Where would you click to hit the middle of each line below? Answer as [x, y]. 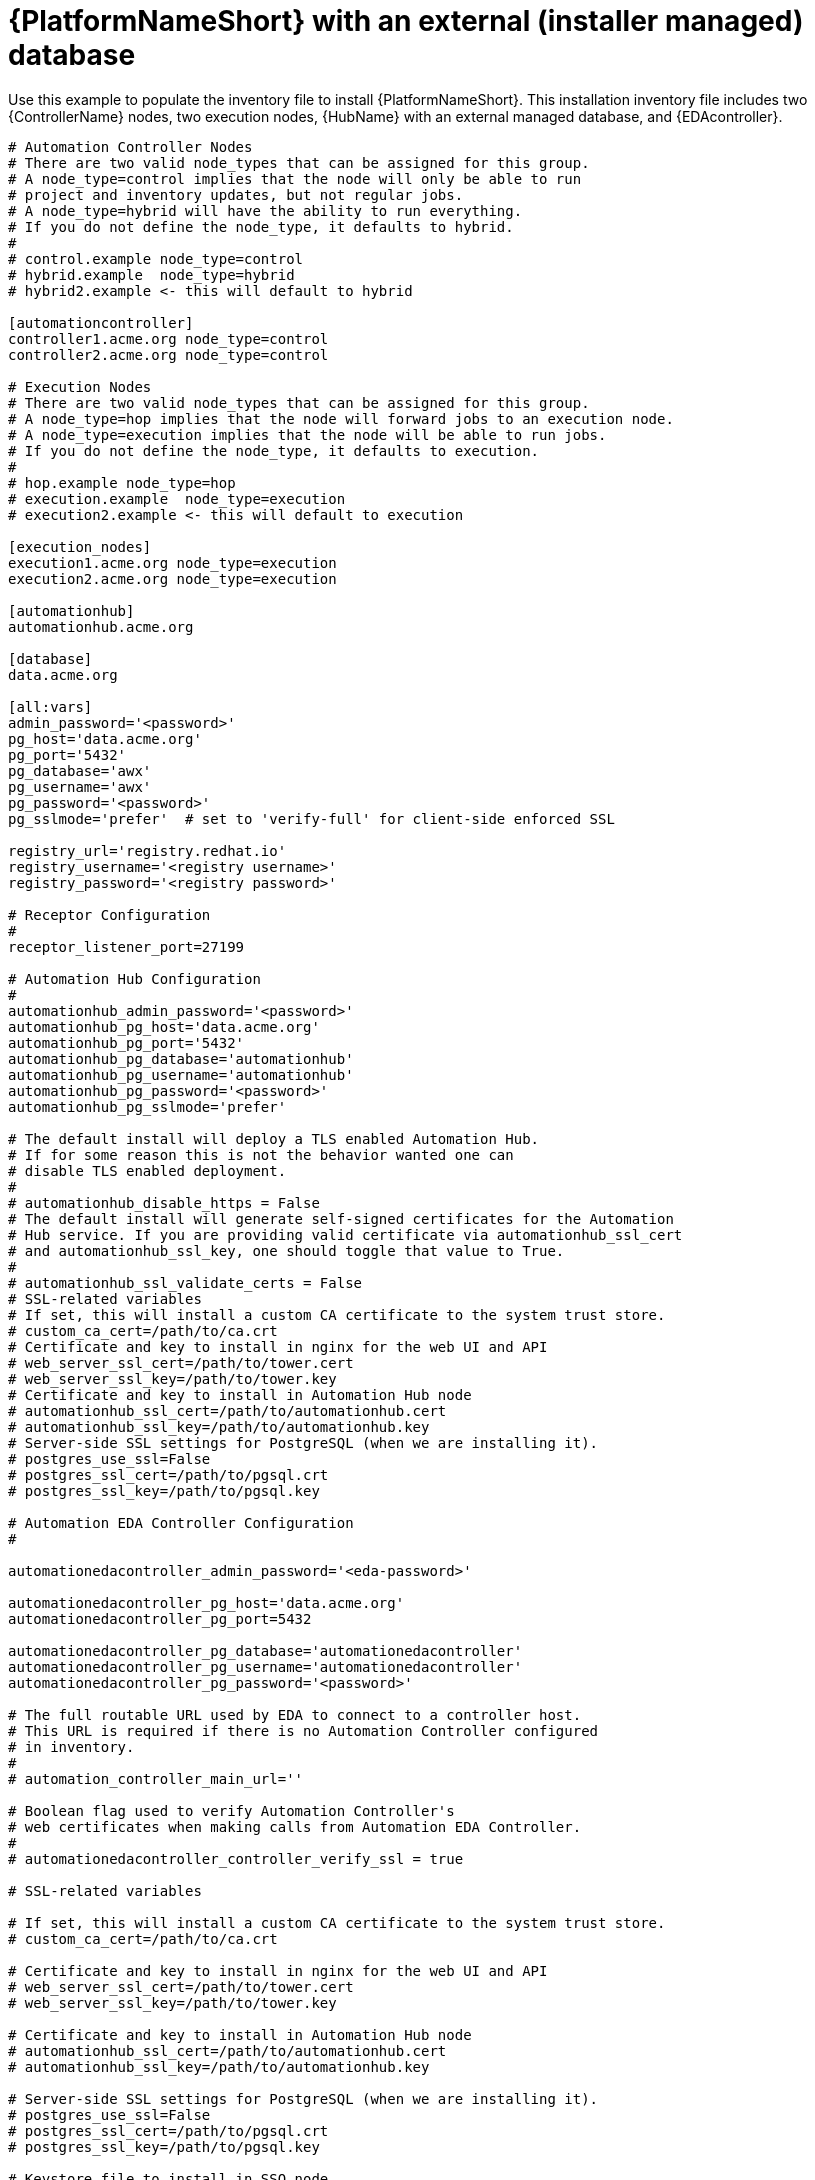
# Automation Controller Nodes [130, 146]
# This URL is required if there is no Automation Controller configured [303, 1730]
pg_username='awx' [80, 786]
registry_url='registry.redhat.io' [147, 850]
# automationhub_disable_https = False [164, 1202]
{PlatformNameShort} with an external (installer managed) [406, 21]
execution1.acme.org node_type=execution [172, 562]
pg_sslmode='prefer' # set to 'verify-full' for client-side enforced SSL [311, 818]
